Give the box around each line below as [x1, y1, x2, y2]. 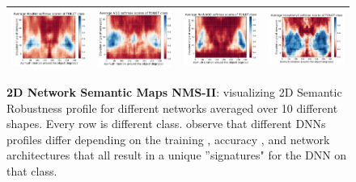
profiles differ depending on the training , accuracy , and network [6, 130, 330, 147]
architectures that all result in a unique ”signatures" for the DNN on [6, 147, 347, 163]
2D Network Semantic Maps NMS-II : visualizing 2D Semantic [6, 84, 342, 101]
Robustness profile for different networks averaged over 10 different [6, 99, 338, 116]
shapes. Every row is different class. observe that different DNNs [6, 115, 326, 132]
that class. [6, 163, 57, 180]
